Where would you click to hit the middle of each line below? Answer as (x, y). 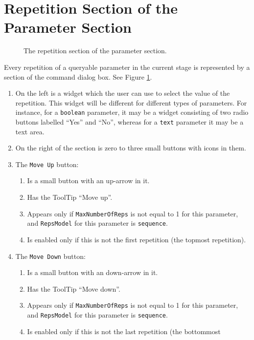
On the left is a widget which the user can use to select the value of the (123, 93)
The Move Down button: (50, 256)
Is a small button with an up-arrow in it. (88, 181)
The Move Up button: (47, 164)
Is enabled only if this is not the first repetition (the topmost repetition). (137, 239)
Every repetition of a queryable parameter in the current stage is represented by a (127, 67)
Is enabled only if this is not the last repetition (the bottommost (124, 331)
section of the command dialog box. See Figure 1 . (78, 76)
